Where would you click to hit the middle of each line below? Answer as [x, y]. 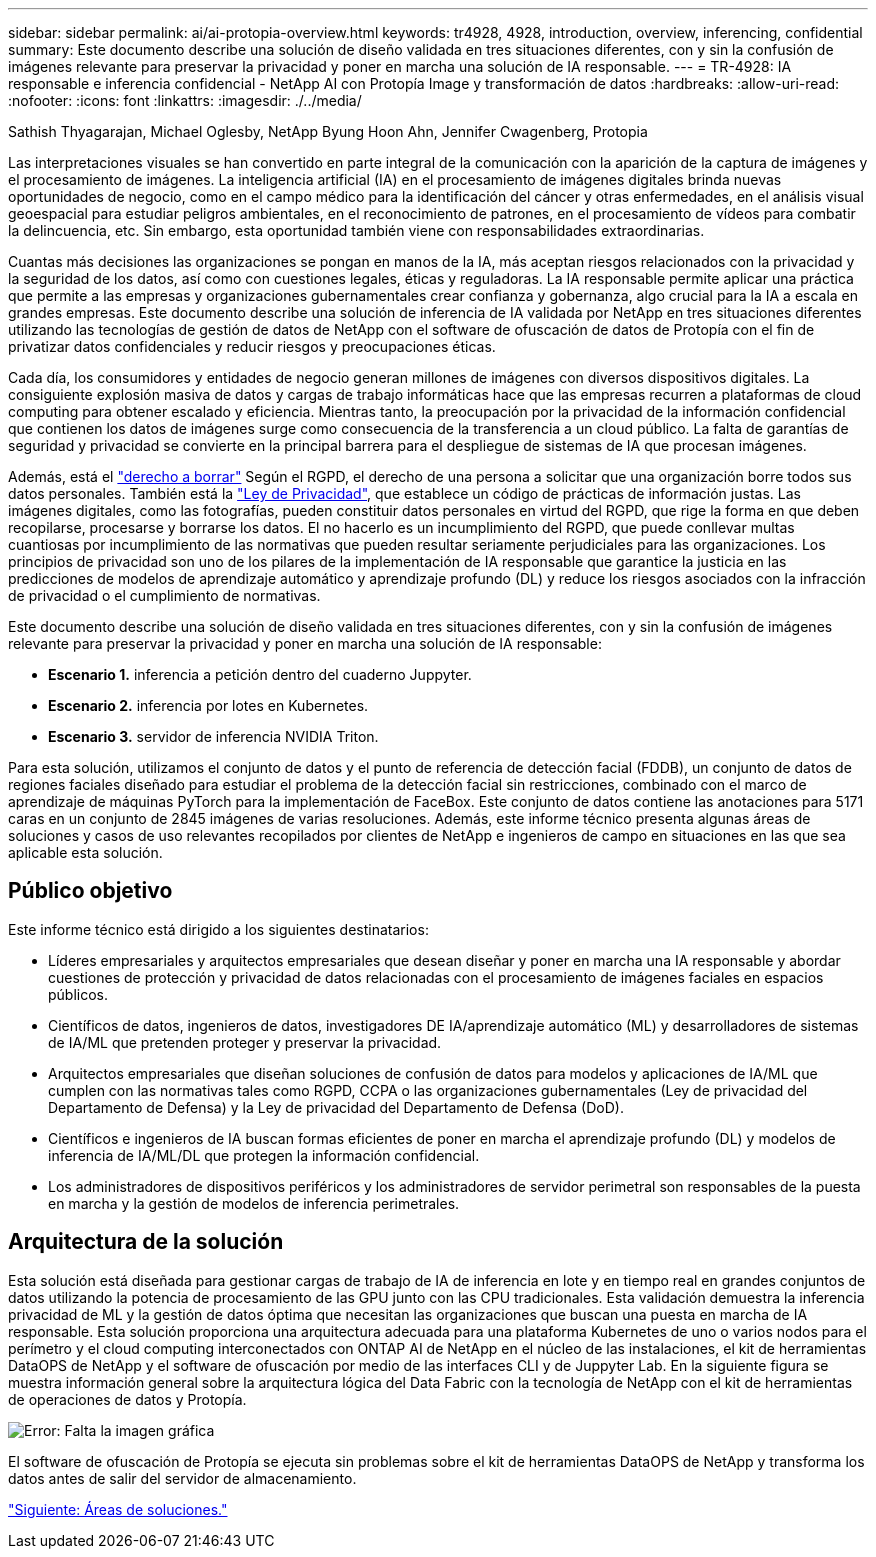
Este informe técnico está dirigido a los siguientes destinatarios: [218, 929]
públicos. [78, 994]
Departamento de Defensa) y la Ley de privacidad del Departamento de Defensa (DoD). [336, 1107]
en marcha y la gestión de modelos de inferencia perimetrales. [254, 1203]
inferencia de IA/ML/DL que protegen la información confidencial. [264, 1155]
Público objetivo [90, 891]
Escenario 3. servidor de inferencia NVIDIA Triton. [213, 736]
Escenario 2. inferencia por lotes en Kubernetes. [208, 705]
